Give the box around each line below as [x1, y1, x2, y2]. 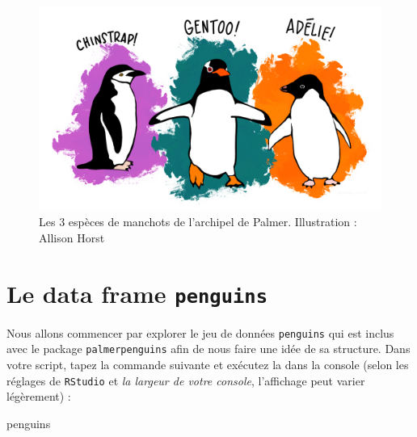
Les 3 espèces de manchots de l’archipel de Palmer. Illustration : [39, 213, 357, 230]
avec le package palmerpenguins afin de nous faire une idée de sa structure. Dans [6, 340, 411, 357]
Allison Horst [39, 229, 105, 246]
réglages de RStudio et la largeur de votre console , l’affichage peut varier [6, 372, 365, 389]
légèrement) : [6, 388, 71, 405]
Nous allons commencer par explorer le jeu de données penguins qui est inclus [6, 324, 394, 341]
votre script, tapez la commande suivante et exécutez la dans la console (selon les [6, 355, 409, 372]
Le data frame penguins [6, 276, 267, 309]
